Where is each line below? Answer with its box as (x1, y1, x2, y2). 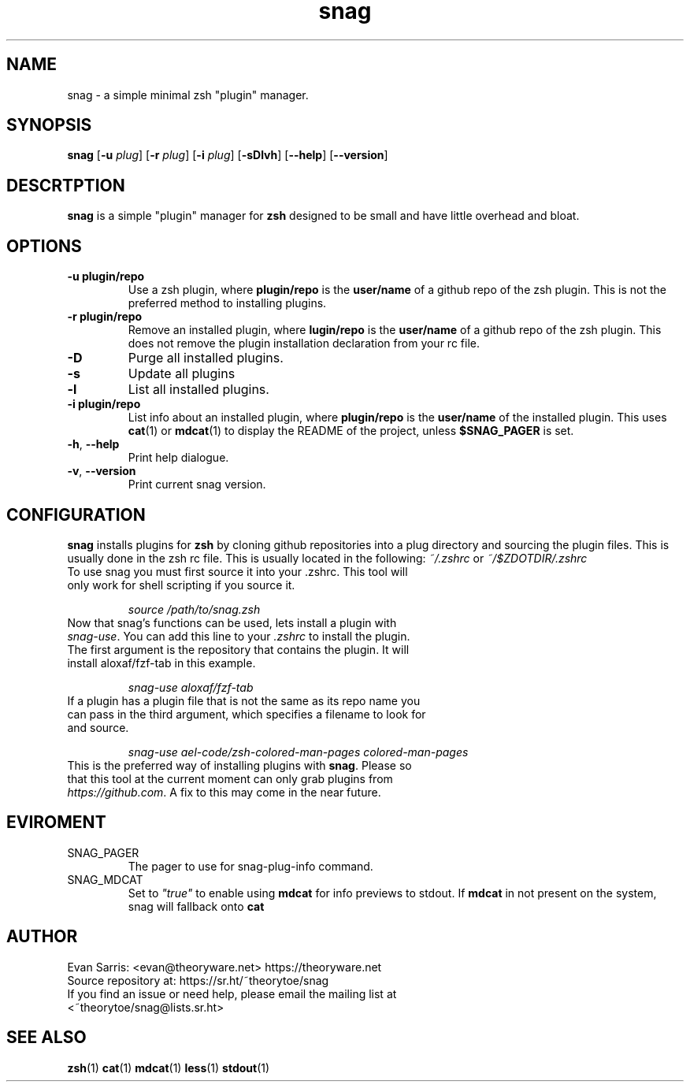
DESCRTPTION (6, 175, 125, 195)
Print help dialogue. (128, 451, 229, 465)
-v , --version (67, 464, 136, 478)
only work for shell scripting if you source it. (67, 577, 295, 592)
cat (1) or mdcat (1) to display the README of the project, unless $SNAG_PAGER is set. (128, 424, 574, 438)
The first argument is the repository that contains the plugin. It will (67, 642, 410, 656)
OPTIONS (6, 236, 82, 256)
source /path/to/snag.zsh (128, 602, 261, 616)
